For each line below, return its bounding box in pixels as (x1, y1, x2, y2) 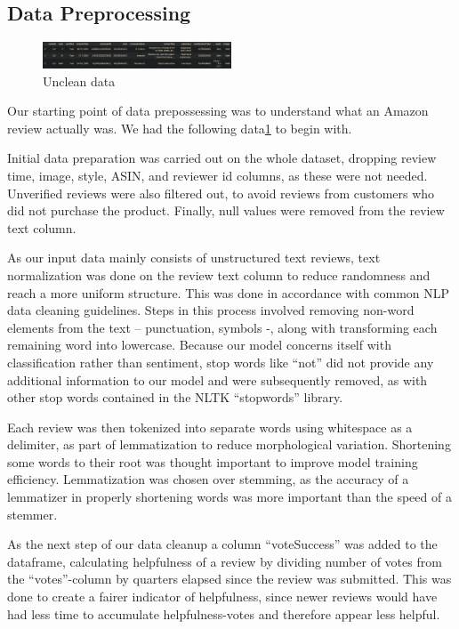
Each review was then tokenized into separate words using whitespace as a (7, 417, 413, 436)
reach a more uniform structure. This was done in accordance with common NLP (7, 283, 450, 302)
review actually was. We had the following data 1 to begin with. (7, 118, 352, 137)
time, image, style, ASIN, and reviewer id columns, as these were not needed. (7, 165, 428, 184)
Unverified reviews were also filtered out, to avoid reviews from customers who (7, 183, 435, 202)
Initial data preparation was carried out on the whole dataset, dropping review (7, 149, 437, 167)
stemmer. (7, 504, 58, 523)
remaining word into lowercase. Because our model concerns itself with (7, 335, 391, 354)
